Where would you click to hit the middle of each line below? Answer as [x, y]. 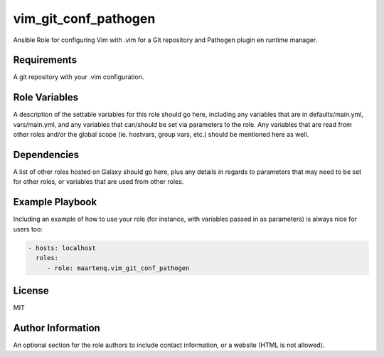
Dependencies [46, 154]
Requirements [45, 60]
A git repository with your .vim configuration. [79, 77]
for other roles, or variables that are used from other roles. [98, 182]
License [31, 290]
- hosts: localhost [62, 248]
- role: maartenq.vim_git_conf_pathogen [118, 268]
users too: [28, 229]
